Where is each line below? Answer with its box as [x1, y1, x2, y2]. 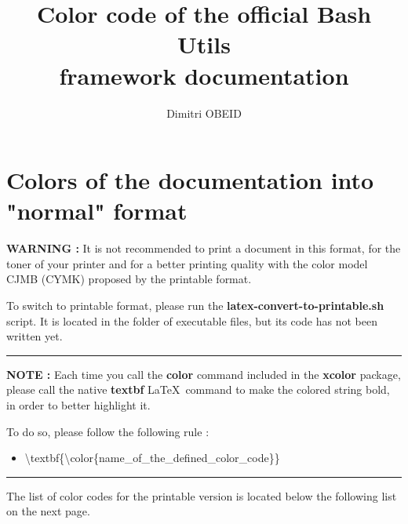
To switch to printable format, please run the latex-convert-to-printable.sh [6, 297, 384, 313]
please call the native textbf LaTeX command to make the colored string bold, [6, 381, 390, 398]
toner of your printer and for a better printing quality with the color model [6, 255, 368, 271]
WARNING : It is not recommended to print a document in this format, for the [6, 240, 401, 257]
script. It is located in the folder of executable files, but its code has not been [6, 312, 377, 329]
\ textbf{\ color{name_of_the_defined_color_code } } [24, 449, 280, 466]
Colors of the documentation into [6, 164, 374, 196]
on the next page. [6, 503, 90, 519]
